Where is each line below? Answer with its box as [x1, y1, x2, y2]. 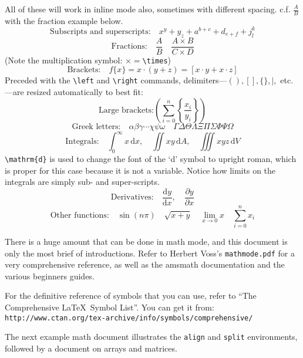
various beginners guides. [5, 269, 95, 282]
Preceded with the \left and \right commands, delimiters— [5, 74, 227, 86]
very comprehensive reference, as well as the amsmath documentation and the [5, 258, 285, 271]
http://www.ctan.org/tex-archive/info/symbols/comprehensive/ [5, 313, 253, 322]
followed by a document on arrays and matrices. [5, 342, 177, 354]
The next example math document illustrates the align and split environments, [5, 330, 298, 343]
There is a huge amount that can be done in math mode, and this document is [5, 235, 288, 248]
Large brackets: [98, 106, 154, 114]
